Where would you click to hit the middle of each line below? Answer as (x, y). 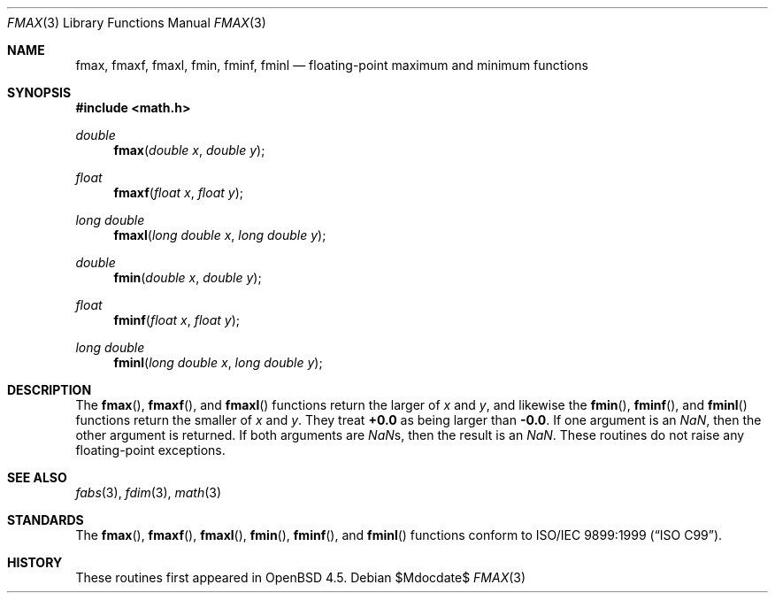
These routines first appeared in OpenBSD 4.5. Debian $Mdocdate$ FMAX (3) (301, 577)
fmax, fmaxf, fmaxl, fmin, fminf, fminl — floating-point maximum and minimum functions (332, 65)
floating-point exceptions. (150, 450)
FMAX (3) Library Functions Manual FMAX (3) (137, 23)
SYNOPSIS (39, 92)
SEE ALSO (37, 477)
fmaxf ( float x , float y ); (178, 192)
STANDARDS (46, 520)
